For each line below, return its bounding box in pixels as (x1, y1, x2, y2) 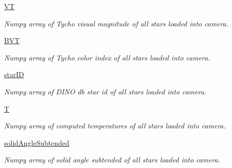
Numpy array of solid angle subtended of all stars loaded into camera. (4, 154, 220, 165)
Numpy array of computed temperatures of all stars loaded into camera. (4, 120, 226, 131)
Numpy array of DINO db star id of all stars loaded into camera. (4, 86, 207, 96)
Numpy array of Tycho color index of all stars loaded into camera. (4, 52, 211, 62)
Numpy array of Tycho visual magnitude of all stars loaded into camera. (4, 18, 228, 28)
